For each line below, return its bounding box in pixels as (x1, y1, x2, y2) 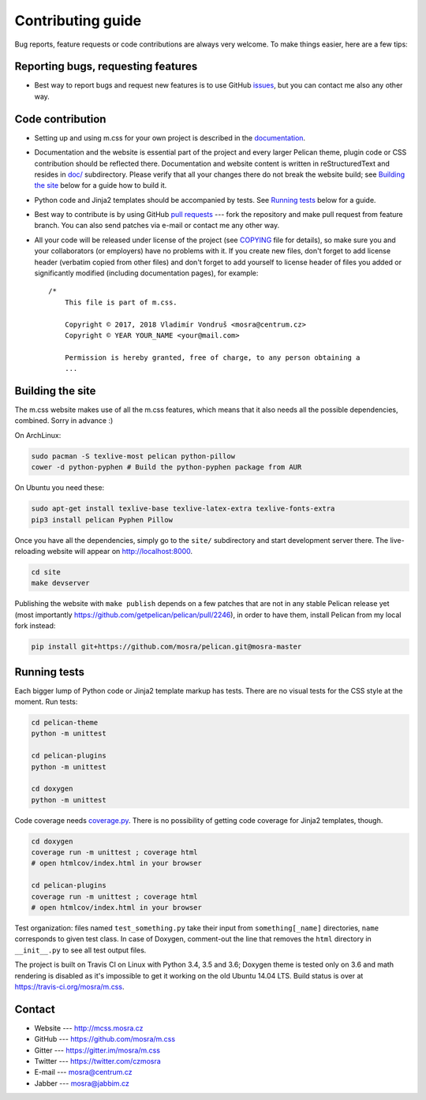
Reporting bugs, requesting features (14, 60, 198, 73)
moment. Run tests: (14, 697, 78, 706)
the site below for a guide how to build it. (34, 181, 167, 190)
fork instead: (14, 621, 56, 630)
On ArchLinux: (14, 430, 62, 440)
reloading (14, 546, 46, 556)
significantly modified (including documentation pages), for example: (34, 268, 259, 278)
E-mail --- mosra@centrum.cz (34, 1068, 133, 1077)
